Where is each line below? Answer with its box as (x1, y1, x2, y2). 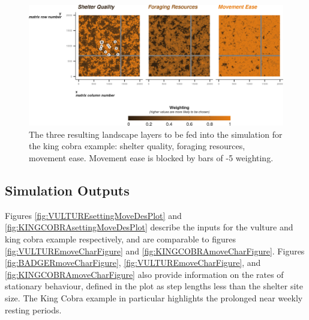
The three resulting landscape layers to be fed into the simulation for (29, 128, 283, 140)
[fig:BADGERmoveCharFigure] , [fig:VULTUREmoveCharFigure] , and (5, 256, 261, 269)
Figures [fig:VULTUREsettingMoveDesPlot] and (5, 209, 182, 221)
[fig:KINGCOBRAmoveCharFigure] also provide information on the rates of (5, 268, 284, 280)
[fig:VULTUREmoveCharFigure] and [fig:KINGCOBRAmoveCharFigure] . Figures (5, 244, 305, 257)
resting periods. (5, 303, 62, 316)
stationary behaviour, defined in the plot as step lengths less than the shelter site (5, 280, 303, 292)
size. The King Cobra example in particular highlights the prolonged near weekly (5, 291, 303, 304)
